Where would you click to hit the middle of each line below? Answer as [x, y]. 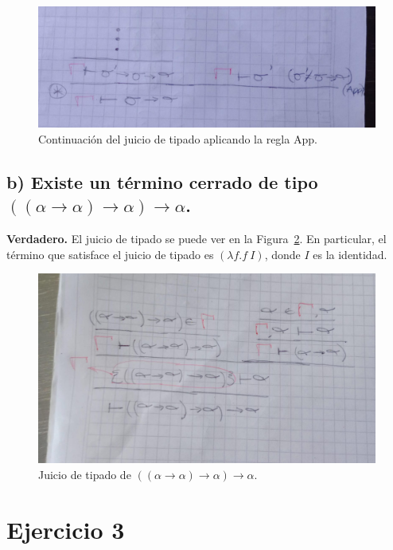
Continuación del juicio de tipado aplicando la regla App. [178, 138]
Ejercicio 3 [66, 529]
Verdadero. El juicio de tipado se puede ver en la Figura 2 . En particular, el [196, 239]
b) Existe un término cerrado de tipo [162, 181]
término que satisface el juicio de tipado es [110, 254]
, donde [282, 254]
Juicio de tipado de [85, 475]
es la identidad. [350, 254]
